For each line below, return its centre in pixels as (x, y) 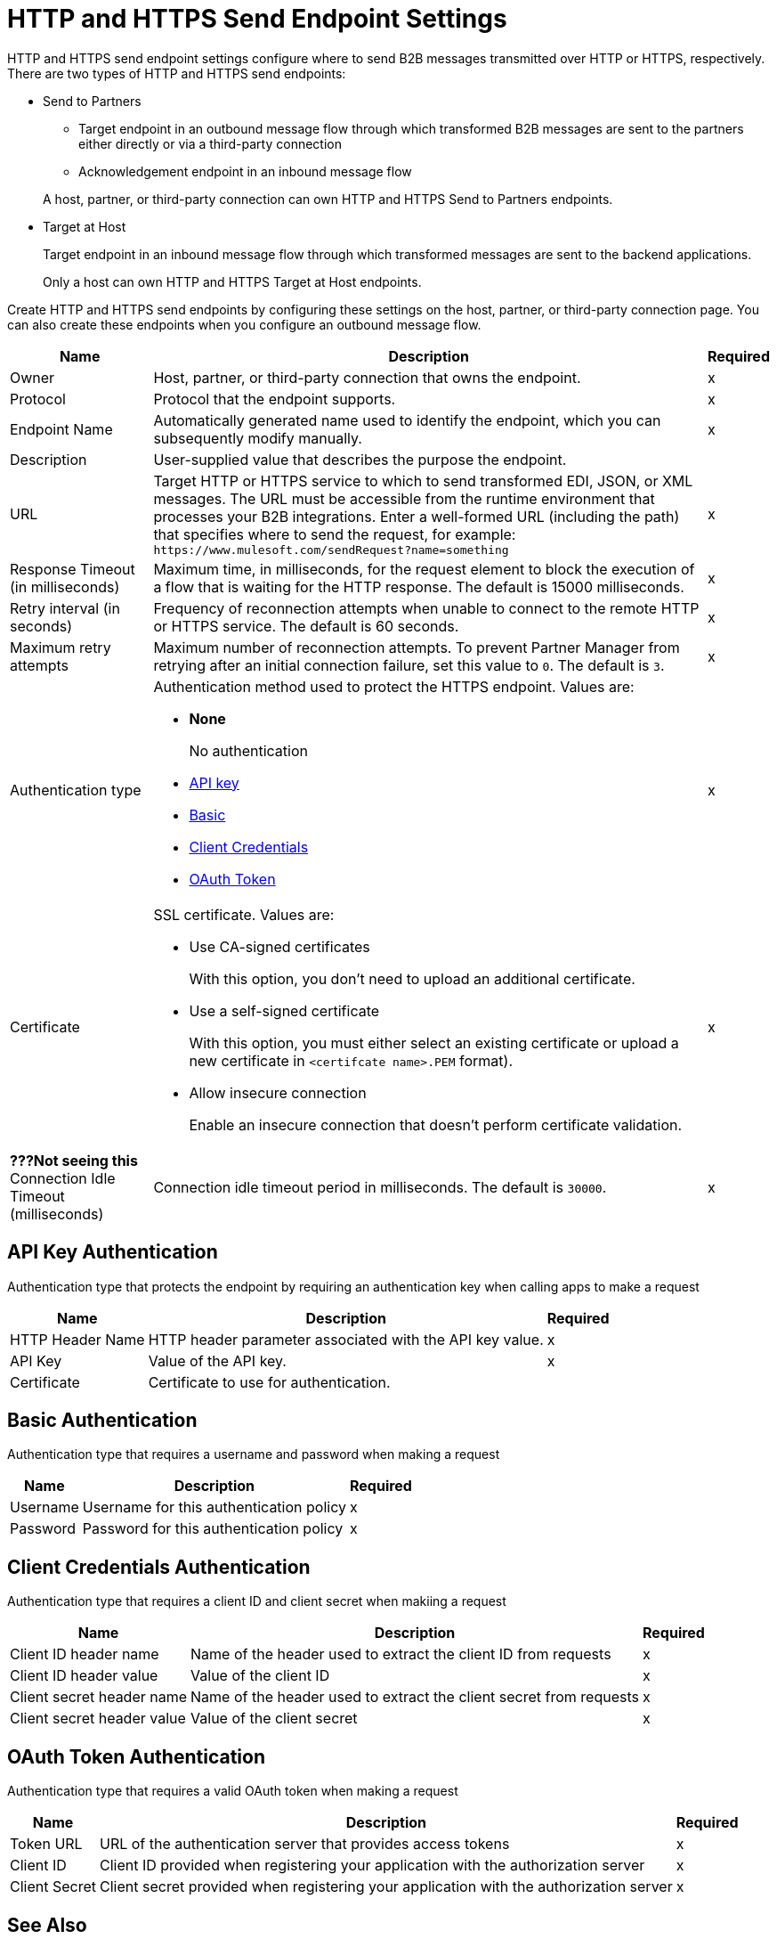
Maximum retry (61, 647)
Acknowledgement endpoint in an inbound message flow (245, 171)
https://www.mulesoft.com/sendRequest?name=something (331, 550)
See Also (47, 1925)
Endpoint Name (61, 429)
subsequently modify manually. (258, 438)
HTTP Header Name (77, 1339)
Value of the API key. (217, 1361)
